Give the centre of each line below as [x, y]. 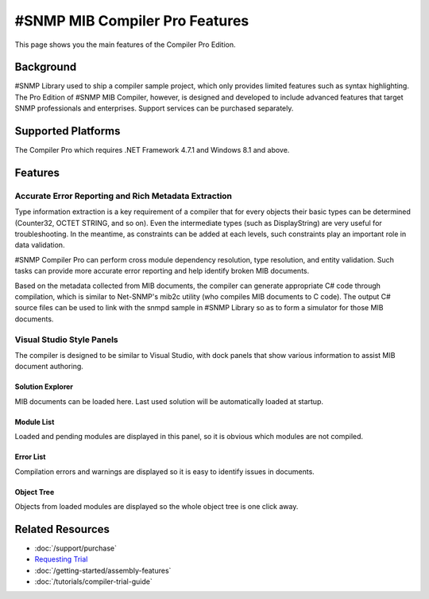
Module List [35, 422]
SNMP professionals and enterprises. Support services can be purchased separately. [154, 108]
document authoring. [49, 367]
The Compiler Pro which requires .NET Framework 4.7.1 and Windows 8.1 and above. [152, 150]
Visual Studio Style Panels [66, 340]
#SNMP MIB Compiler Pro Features [132, 21]
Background [46, 67]
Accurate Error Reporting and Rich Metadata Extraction [124, 196]
